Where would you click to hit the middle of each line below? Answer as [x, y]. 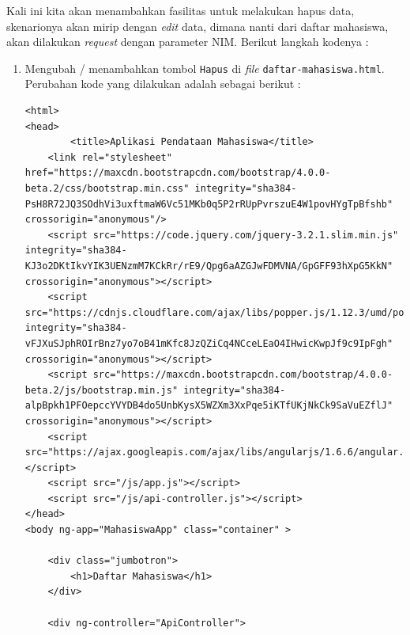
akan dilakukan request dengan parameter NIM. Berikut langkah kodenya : [188, 42]
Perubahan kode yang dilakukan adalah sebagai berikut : [163, 84]
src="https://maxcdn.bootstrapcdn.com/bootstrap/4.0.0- [243, 375]
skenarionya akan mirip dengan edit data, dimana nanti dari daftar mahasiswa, [197, 26]
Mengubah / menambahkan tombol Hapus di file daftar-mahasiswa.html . [205, 68]
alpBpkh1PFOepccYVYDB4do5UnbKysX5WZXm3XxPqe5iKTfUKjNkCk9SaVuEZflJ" [209, 406]
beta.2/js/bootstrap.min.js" [102, 390]
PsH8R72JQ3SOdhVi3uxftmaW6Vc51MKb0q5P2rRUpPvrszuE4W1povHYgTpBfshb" [209, 204]
